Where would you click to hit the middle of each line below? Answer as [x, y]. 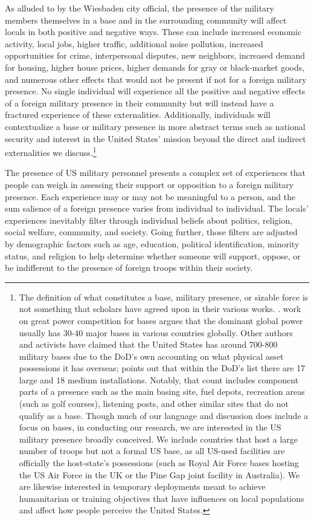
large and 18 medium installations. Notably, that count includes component [159, 379]
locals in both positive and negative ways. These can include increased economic [153, 32]
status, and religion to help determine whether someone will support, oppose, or [153, 255]
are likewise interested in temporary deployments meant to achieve [142, 486]
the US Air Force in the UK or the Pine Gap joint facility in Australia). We [159, 474]
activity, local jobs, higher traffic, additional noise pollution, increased [134, 43]
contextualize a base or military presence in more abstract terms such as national [155, 126]
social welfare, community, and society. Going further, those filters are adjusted [151, 232]
